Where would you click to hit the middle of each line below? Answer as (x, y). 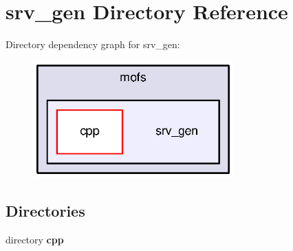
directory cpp (35, 239)
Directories (45, 210)
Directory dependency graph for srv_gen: (93, 44)
